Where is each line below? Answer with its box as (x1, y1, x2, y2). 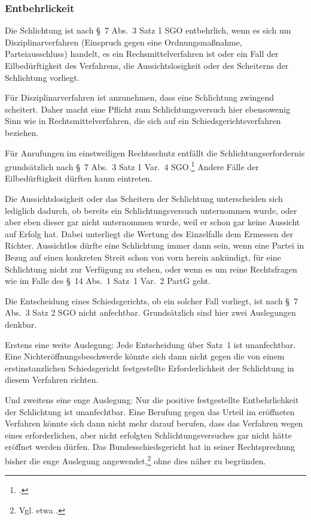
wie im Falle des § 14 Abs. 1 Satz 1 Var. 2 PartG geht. (5, 274, 211, 287)
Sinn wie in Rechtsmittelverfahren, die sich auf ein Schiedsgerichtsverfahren (5, 114, 281, 127)
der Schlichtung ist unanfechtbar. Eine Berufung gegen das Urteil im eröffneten (5, 405, 295, 418)
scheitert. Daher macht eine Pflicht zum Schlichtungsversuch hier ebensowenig (5, 102, 291, 115)
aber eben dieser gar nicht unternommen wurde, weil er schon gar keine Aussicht (5, 216, 300, 228)
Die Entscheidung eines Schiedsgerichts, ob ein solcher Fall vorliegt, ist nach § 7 (5, 294, 298, 307)
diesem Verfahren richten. (5, 373, 99, 386)
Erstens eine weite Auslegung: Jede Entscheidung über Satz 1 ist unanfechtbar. (5, 338, 296, 350)
